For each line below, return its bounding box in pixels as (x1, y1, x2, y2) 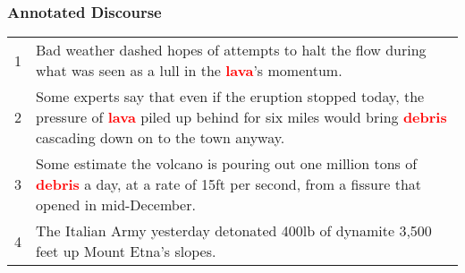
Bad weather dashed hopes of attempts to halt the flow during (36, 39, 427, 61)
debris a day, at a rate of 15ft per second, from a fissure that (36, 174, 422, 195)
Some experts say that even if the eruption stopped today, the (36, 86, 425, 107)
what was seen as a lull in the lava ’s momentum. (36, 60, 342, 81)
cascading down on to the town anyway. (36, 127, 285, 149)
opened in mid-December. (36, 194, 196, 216)
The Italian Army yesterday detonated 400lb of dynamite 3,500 (36, 220, 432, 242)
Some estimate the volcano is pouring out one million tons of (36, 153, 418, 175)
